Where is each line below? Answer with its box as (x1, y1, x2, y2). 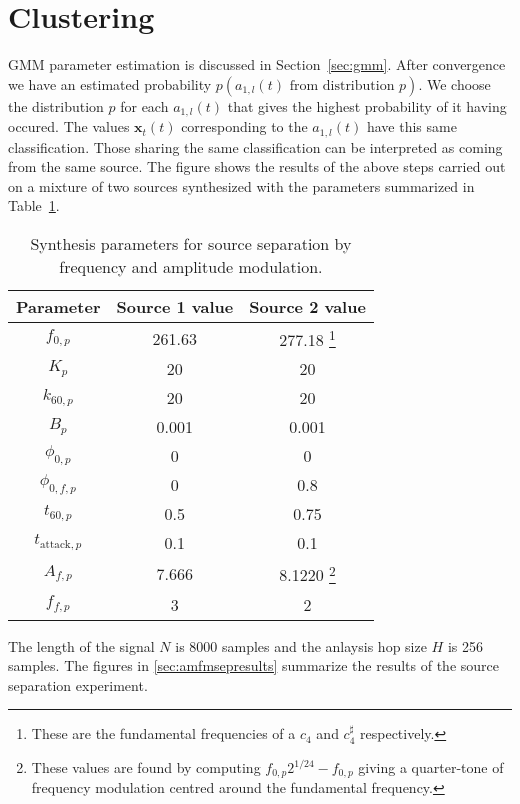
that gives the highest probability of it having (227, 95, 507, 116)
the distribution (8, 95, 104, 116)
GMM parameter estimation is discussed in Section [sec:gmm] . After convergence (8, 54, 506, 75)
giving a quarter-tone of (358, 757, 504, 778)
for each (120, 95, 169, 116)
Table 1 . (8, 195, 60, 216)
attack (39, 539, 71, 551)
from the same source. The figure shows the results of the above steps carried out (8, 156, 506, 177)
